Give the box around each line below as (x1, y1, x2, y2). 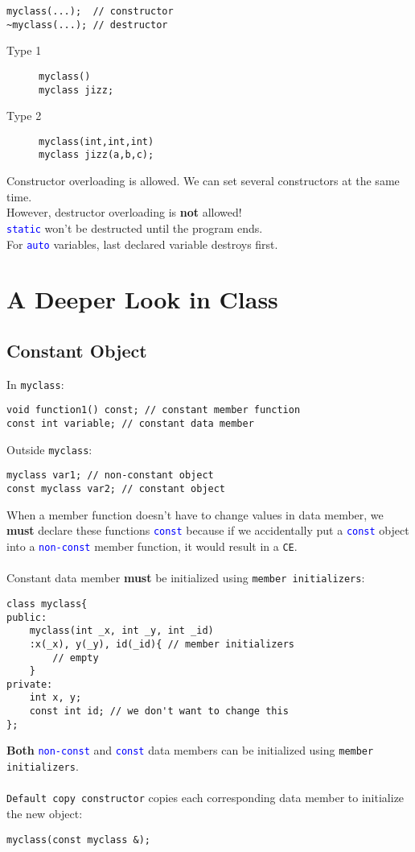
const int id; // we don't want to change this (29, 705, 289, 718)
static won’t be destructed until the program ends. (6, 219, 263, 236)
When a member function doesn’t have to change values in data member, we (6, 506, 384, 523)
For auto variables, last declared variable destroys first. (6, 235, 278, 252)
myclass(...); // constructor (6, 6, 174, 17)
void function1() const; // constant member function (6, 404, 301, 416)
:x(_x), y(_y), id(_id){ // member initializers (29, 638, 294, 650)
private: (6, 678, 53, 690)
